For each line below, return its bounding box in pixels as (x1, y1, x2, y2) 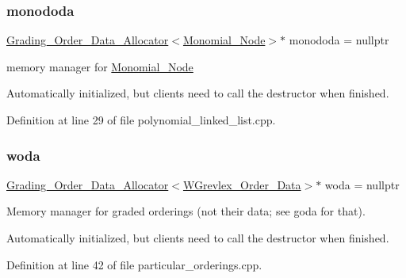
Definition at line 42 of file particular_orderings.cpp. (6, 256, 262, 272)
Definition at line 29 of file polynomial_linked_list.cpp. (6, 112, 276, 128)
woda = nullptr (324, 176, 400, 192)
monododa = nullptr (289, 32, 389, 48)
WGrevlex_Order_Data (182, 176, 301, 192)
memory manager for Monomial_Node (6, 58, 193, 74)
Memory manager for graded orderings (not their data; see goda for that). (6, 203, 366, 219)
